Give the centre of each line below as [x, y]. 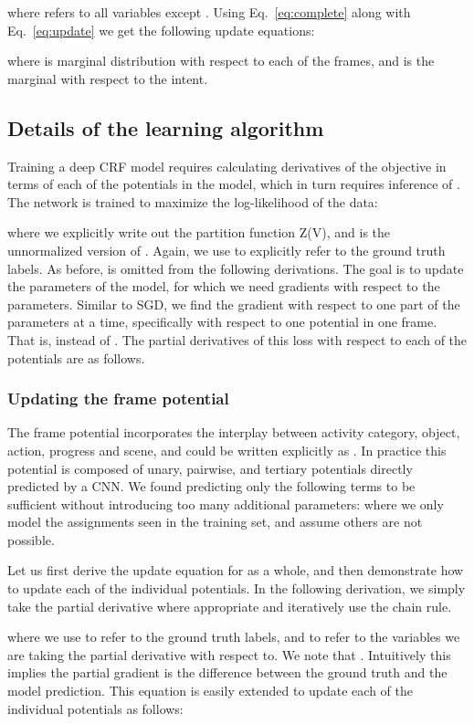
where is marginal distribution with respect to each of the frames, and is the [221, 61]
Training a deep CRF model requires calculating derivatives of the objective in [227, 166]
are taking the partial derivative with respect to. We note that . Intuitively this [229, 654]
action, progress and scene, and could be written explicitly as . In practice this [227, 450]
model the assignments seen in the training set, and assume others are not [215, 522]
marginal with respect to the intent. [108, 78]
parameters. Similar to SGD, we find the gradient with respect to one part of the [234, 304]
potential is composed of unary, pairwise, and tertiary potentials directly [210, 468]
